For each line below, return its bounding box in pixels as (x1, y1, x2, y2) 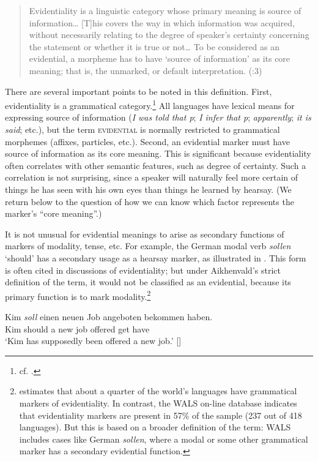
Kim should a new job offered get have (5, 322, 150, 335)
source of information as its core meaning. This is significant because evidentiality (5, 147, 311, 160)
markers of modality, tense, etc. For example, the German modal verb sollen (5, 239, 291, 252)
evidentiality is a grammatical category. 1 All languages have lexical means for (5, 97, 295, 111)
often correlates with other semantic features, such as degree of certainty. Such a (5, 159, 306, 171)
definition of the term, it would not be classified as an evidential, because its (5, 275, 291, 288)
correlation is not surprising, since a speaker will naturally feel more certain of (5, 171, 298, 184)
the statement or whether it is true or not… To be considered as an (29, 40, 280, 53)
